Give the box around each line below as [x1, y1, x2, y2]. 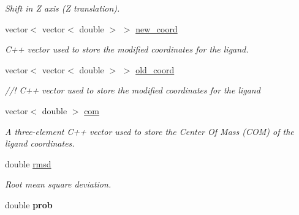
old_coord [135, 63, 175, 76]
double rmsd [5, 157, 51, 170]
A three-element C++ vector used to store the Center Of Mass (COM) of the [5, 125, 294, 137]
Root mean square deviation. [5, 178, 112, 191]
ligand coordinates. [5, 137, 75, 150]
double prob [5, 198, 53, 211]
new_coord [135, 22, 178, 35]
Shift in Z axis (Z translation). [5, 2, 120, 14]
